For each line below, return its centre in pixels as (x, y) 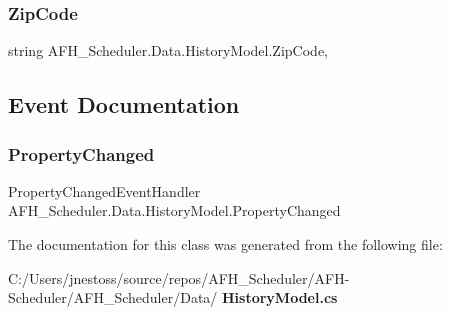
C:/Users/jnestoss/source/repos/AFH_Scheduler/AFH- (179, 277)
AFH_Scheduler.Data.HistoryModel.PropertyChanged (174, 210)
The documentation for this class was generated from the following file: (225, 244)
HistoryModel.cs (280, 297)
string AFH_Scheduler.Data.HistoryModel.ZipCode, (168, 50)
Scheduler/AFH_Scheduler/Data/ (113, 297)
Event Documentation (124, 104)
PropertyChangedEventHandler (104, 190)
